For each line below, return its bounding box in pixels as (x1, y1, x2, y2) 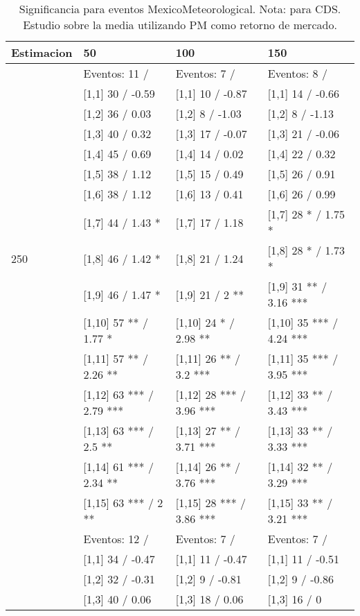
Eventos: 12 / (83, 531, 149, 547)
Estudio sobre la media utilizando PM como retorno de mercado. (23, 17, 337, 33)
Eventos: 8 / (267, 65, 327, 81)
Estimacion (11, 44, 73, 60)
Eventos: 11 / (83, 65, 149, 81)
